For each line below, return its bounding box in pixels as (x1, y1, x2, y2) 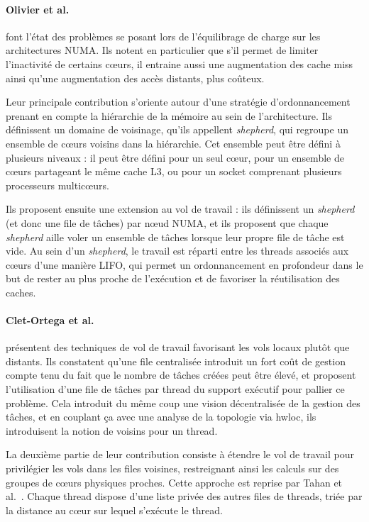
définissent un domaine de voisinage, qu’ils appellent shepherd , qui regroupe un (6, 122, 348, 137)
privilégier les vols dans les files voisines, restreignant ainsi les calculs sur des (6, 461, 339, 476)
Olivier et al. (6, 1, 70, 16)
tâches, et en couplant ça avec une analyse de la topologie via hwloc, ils (6, 409, 316, 424)
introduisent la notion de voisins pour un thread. (6, 423, 218, 438)
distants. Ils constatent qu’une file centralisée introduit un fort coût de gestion (6, 353, 346, 368)
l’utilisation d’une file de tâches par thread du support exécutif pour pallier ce (6, 382, 345, 396)
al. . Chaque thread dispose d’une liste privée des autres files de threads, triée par (6, 489, 363, 504)
